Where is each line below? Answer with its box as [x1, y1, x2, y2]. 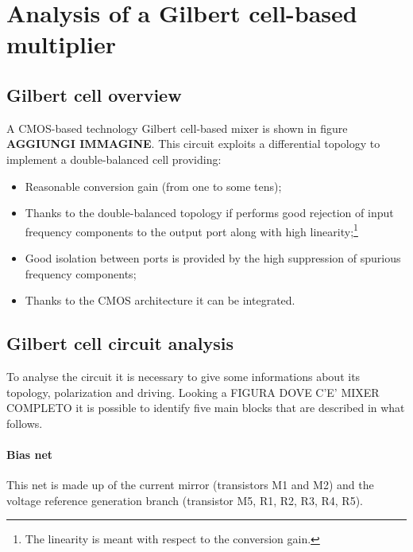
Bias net [6, 445, 53, 462]
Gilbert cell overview [6, 82, 182, 107]
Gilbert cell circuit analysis [6, 331, 234, 356]
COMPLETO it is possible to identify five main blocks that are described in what [6, 399, 405, 416]
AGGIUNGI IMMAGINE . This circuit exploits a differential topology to [6, 135, 380, 152]
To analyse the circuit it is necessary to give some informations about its [6, 367, 361, 384]
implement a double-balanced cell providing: [6, 150, 222, 167]
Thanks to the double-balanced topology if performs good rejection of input [25, 204, 394, 221]
